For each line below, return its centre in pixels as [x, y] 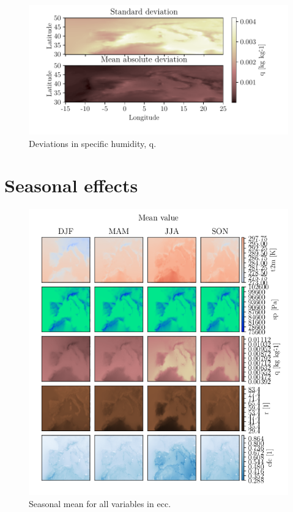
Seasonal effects [71, 185]
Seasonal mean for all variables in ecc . [100, 503]
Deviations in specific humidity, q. [93, 143]
